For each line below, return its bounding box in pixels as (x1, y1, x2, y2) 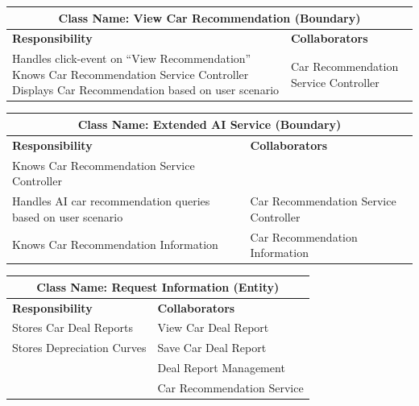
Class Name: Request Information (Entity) (36, 278, 280, 295)
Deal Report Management (157, 359, 285, 376)
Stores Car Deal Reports (12, 319, 133, 336)
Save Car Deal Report (157, 339, 267, 356)
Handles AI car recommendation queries (12, 193, 210, 209)
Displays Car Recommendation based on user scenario (12, 81, 280, 98)
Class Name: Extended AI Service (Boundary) (77, 115, 342, 132)
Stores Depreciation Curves (12, 339, 147, 356)
